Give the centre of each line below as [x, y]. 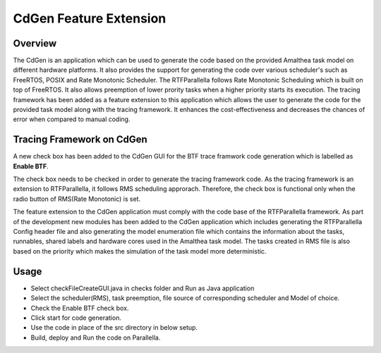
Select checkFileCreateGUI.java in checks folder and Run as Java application [143, 288]
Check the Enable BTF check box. [80, 308]
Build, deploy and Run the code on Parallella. [96, 337]
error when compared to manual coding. [72, 119]
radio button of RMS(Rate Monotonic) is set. [77, 199]
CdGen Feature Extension [90, 18]
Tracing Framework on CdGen [80, 140]
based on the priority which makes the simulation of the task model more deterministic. [140, 251]
